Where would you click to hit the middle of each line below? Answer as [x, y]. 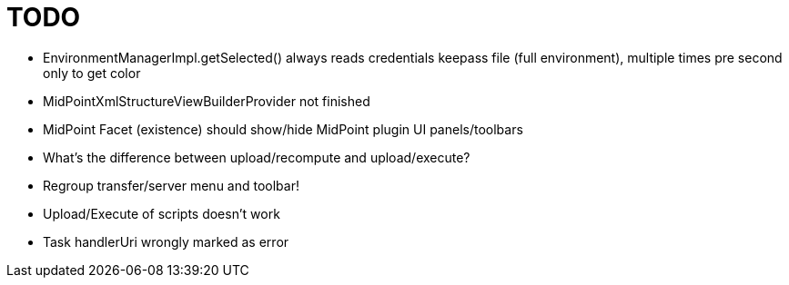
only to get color [92, 73]
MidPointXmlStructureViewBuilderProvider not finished [207, 101]
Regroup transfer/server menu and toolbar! [171, 185]
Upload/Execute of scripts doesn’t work [162, 213]
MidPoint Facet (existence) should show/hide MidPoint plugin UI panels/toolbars [283, 129]
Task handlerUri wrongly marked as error [166, 241]
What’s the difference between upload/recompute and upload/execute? [257, 157]
